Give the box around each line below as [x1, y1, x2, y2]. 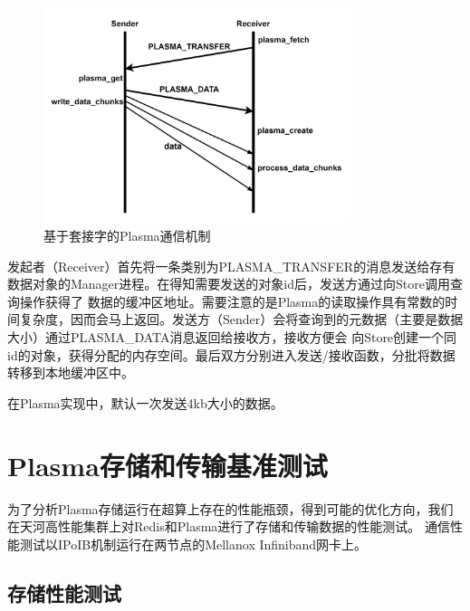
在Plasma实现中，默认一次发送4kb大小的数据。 [7, 393, 283, 412]
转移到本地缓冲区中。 [7, 363, 134, 382]
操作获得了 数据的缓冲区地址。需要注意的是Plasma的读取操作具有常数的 [19, 291, 446, 310]
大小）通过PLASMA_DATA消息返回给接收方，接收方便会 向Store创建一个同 [7, 328, 457, 347]
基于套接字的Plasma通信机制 [43, 226, 211, 245]
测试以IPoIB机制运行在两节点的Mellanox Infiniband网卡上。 [19, 534, 368, 553]
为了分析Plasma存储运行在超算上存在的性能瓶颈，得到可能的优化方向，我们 [7, 499, 454, 518]
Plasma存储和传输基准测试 [7, 446, 328, 483]
